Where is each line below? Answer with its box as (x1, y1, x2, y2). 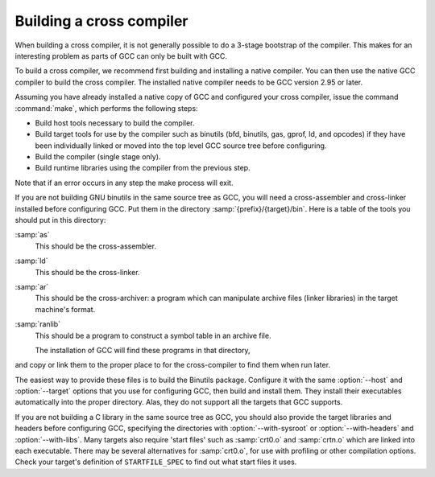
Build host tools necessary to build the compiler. (35, 117, 195, 128)
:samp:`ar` (14, 282, 49, 291)
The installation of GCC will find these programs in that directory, (35, 345, 251, 355)
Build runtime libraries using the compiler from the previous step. (35, 163, 251, 173)
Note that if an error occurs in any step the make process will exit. (14, 178, 234, 187)
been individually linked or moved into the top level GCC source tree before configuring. (35, 141, 327, 150)
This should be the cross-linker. (35, 267, 140, 277)
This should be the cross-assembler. (35, 241, 157, 251)
